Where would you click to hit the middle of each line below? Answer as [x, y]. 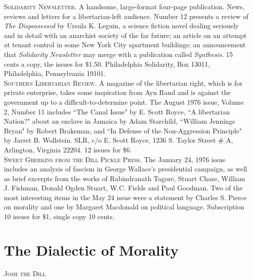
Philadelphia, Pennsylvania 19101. [55, 73]
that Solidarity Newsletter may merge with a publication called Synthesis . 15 [118, 54]
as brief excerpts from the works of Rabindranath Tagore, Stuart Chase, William [125, 178]
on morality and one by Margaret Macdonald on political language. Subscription [124, 207]
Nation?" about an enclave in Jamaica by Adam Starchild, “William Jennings [120, 121]
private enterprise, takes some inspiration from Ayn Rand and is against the [117, 92]
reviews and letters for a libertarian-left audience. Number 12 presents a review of [126, 16]
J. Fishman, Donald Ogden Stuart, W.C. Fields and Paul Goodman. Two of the [123, 188]
